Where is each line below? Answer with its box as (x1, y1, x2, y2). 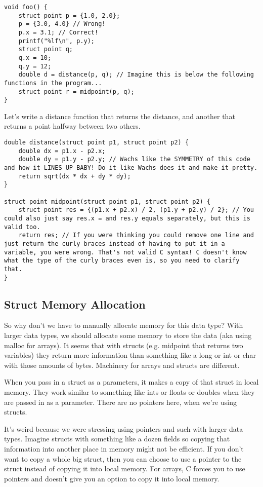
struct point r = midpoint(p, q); (18, 88, 135, 95)
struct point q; (18, 46, 73, 53)
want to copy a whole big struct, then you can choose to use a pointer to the (4, 453, 242, 464)
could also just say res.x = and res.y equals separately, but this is (4, 214, 250, 222)
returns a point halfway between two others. (4, 121, 141, 131)
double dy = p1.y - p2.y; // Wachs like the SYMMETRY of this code (18, 156, 250, 163)
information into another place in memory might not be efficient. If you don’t (4, 443, 244, 454)
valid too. (4, 223, 40, 231)
